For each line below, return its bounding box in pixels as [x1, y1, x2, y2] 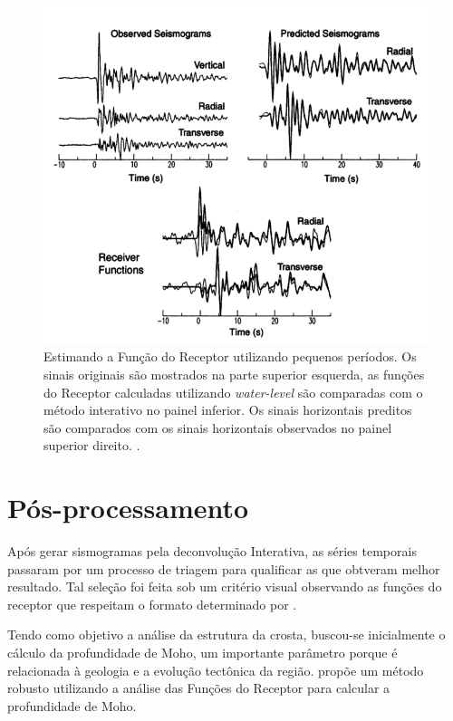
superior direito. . [43, 436, 140, 455]
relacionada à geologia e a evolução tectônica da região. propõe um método [7, 660, 424, 679]
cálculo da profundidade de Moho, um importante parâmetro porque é [7, 642, 398, 661]
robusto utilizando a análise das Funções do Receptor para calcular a [7, 678, 390, 697]
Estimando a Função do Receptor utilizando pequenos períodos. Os [43, 347, 417, 366]
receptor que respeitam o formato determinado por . [7, 594, 297, 613]
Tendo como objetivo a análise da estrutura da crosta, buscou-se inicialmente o [7, 625, 446, 644]
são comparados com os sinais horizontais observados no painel [43, 418, 392, 437]
